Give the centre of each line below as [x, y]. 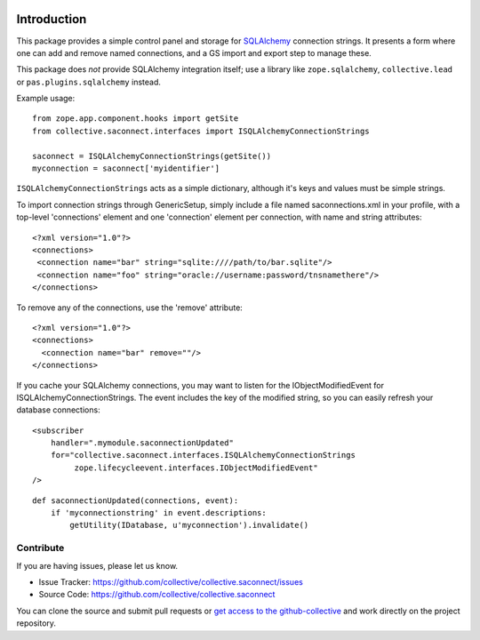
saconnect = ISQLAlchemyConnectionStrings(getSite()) [152, 156]
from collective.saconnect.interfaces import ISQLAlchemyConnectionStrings [201, 131]
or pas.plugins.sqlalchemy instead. [89, 82]
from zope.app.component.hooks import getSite [136, 119]
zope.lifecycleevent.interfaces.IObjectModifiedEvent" [196, 468]
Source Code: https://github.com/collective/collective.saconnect [157, 595]
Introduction [52, 19]
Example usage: [46, 99]
